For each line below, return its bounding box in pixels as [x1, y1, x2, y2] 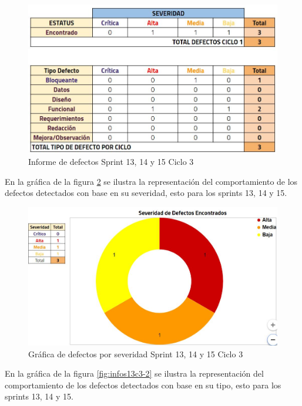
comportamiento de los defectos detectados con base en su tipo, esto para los [5, 378, 281, 391]
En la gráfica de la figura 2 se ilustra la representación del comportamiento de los [5, 175, 298, 187]
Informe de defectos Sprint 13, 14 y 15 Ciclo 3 [28, 155, 194, 168]
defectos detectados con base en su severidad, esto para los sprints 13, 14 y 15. [5, 187, 287, 199]
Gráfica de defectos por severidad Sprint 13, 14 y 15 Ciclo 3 [28, 347, 243, 360]
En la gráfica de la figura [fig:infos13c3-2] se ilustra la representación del [5, 367, 264, 380]
